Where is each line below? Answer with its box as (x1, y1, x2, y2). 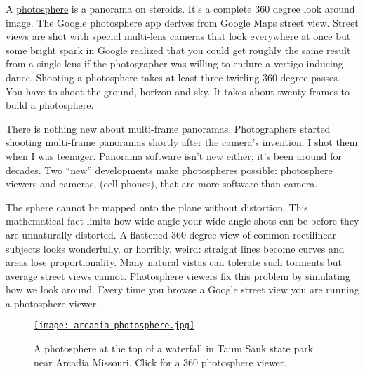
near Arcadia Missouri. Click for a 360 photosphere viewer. (34, 354, 287, 369)
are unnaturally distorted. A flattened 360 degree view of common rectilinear (6, 227, 336, 241)
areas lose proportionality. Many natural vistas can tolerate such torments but (6, 255, 343, 269)
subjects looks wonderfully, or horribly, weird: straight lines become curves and (6, 241, 345, 255)
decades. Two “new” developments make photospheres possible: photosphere (6, 162, 333, 177)
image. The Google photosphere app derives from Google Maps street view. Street (6, 15, 359, 29)
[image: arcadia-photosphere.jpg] (34, 321, 195, 331)
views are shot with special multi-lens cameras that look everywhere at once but (6, 29, 351, 44)
